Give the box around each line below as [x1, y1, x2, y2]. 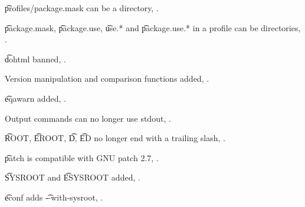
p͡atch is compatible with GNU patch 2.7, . [5, 151, 159, 163]
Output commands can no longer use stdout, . [5, 112, 171, 124]
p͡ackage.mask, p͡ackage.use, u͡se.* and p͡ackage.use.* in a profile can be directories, [5, 21, 301, 34]
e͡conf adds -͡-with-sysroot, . [5, 191, 103, 203]
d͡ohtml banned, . [5, 52, 66, 65]
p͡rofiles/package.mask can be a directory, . [5, 2, 159, 14]
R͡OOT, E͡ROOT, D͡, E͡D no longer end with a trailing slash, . [5, 132, 225, 144]
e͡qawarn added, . [5, 92, 66, 104]
